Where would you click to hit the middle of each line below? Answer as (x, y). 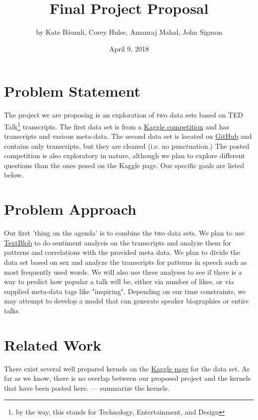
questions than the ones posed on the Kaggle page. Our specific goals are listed (124, 165)
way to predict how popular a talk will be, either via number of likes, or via (119, 281)
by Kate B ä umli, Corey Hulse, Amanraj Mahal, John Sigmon (129, 32)
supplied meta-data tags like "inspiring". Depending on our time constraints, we (125, 291)
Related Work (53, 344)
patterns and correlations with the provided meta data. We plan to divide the (122, 252)
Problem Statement (72, 91)
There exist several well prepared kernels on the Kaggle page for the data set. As (127, 368)
